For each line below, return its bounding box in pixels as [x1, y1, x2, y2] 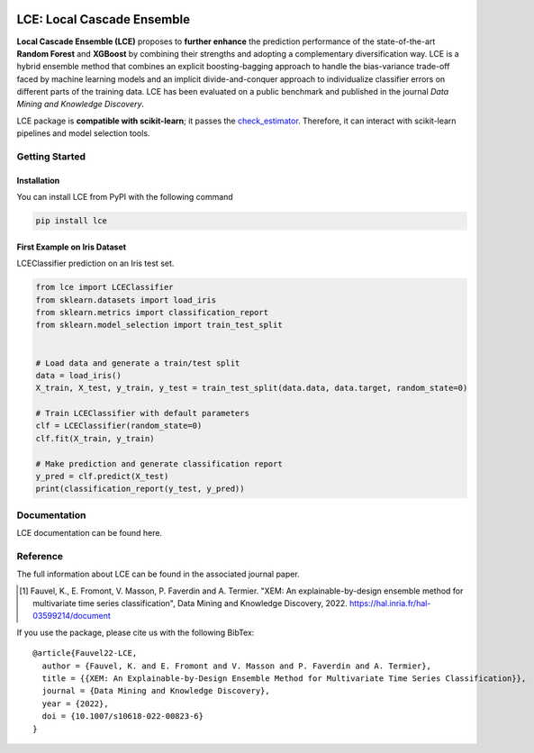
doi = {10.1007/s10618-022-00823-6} [41, 712, 204, 721]
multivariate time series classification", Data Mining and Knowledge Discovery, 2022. [32, 598, 348, 609]
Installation [16, 175, 60, 186]
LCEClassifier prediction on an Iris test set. [16, 258, 175, 269]
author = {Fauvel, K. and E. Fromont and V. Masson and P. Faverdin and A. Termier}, [41, 660, 432, 671]
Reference [16, 549, 63, 562]
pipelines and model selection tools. [16, 128, 150, 139]
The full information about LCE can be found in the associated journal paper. [16, 568, 301, 580]
